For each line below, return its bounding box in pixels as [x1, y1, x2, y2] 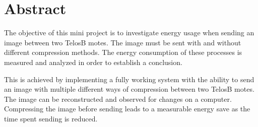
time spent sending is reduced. [4, 113, 98, 123]
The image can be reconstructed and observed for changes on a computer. [4, 93, 232, 104]
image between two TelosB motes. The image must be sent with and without [4, 37, 241, 47]
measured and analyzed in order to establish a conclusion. [4, 56, 182, 67]
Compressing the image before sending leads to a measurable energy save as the [4, 103, 250, 114]
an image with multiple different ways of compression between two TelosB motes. [4, 84, 254, 94]
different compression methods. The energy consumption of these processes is [4, 47, 242, 57]
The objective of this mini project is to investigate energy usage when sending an [4, 27, 254, 38]
